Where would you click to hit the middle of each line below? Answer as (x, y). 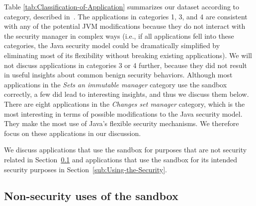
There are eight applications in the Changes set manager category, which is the (125, 103)
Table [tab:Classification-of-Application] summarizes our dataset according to (122, 6)
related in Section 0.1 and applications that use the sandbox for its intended (121, 159)
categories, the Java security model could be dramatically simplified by (112, 45)
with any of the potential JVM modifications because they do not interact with (125, 26)
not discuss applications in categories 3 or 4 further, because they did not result (126, 65)
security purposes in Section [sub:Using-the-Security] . (86, 169)
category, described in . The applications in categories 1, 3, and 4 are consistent (126, 16)
